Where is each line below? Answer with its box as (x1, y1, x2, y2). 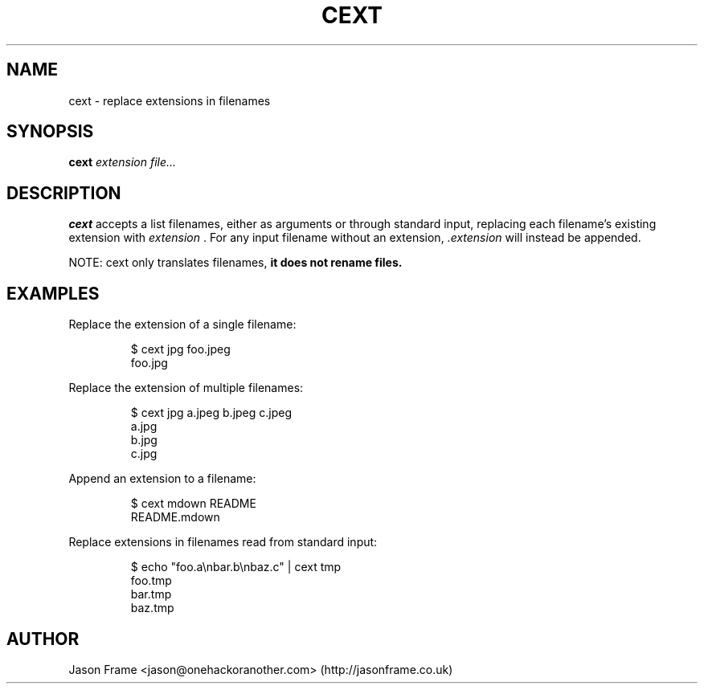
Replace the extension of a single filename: (68, 317, 297, 332)
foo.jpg (130, 356, 168, 370)
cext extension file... (68, 155, 177, 169)
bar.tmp (130, 587, 172, 602)
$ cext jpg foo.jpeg (130, 342, 231, 357)
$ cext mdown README (130, 496, 256, 511)
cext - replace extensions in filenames (68, 93, 271, 108)
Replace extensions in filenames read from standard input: (68, 535, 378, 549)
